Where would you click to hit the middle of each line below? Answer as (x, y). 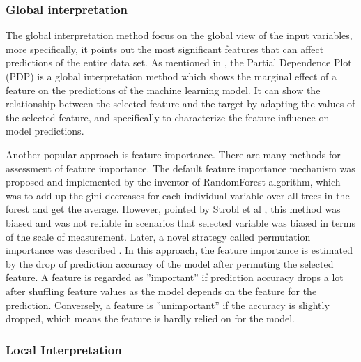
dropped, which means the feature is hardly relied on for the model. (150, 318)
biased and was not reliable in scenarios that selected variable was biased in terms (180, 222)
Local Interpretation (64, 349)
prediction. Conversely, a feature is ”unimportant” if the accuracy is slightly (168, 304)
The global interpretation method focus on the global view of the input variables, (179, 35)
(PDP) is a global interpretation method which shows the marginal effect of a (171, 76)
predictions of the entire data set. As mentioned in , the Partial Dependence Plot (179, 62)
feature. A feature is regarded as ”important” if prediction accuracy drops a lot (175, 277)
